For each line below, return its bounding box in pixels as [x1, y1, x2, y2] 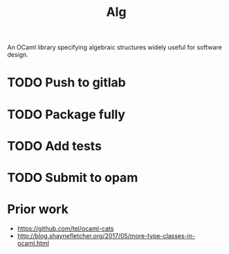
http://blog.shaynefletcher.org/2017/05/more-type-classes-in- [17, 231, 196, 239]
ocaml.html [17, 239, 50, 247]
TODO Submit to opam [7, 170, 138, 185]
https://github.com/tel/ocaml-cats [17, 224, 114, 233]
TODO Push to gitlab [7, 75, 126, 91]
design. [7, 51, 29, 59]
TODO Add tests [7, 138, 102, 154]
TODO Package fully [7, 107, 126, 122]
